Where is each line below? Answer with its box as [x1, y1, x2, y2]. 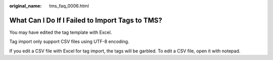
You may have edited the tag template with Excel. [9, 29, 112, 35]
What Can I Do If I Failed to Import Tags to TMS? [9, 16, 162, 25]
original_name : [9, 3, 42, 9]
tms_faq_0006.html [49, 3, 89, 9]
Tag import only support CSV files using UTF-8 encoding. [9, 38, 129, 45]
